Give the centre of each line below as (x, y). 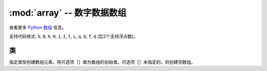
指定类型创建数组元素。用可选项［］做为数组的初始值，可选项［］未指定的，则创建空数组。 (102, 62)
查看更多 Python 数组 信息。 (38, 27)
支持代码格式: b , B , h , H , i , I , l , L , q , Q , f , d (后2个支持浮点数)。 (73, 36)
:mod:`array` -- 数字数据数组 (68, 13)
